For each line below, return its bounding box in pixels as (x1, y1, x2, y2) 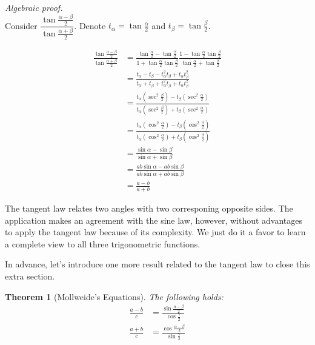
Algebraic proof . (5, 1, 63, 13)
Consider (5, 19, 38, 32)
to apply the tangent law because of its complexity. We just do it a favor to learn (5, 226, 306, 238)
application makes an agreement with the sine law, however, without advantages (5, 213, 303, 226)
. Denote (74, 19, 106, 32)
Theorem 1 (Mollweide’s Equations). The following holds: (5, 290, 224, 303)
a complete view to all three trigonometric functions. (5, 237, 201, 250)
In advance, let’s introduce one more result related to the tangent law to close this (5, 258, 310, 270)
